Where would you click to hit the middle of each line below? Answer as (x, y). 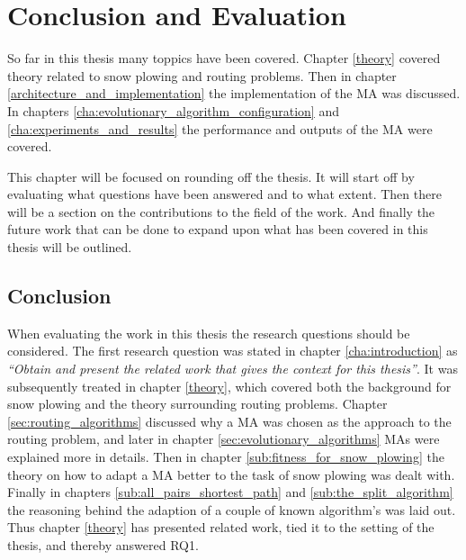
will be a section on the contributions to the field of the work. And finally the (221, 211)
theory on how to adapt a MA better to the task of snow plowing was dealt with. (231, 474)
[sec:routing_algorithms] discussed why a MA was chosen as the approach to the (229, 421)
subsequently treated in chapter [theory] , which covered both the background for (229, 386)
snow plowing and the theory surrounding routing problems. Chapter (197, 404)
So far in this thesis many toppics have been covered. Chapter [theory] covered (224, 58)
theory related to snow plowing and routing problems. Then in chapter (202, 75)
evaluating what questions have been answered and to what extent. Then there (224, 194)
